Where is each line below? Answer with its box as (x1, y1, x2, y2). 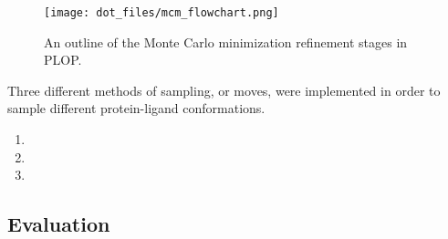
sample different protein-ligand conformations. (7, 99, 266, 118)
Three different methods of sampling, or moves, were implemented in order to (7, 80, 441, 99)
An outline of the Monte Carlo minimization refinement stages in (44, 32, 408, 51)
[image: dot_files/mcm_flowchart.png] (44, 6, 279, 19)
